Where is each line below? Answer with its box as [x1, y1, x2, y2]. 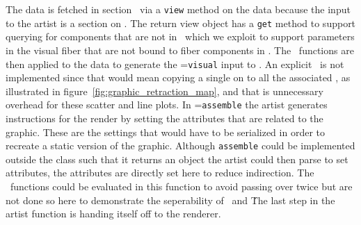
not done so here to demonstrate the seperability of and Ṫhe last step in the [6, 192, 335, 207]
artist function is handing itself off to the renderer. [6, 206, 221, 221]
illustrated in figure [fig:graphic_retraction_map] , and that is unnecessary [6, 83, 323, 98]
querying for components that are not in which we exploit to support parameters [6, 29, 355, 44]
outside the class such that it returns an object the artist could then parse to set [6, 151, 348, 166]
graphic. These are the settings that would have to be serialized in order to [6, 124, 325, 139]
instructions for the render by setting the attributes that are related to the [6, 111, 323, 125]
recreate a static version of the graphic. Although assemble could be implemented [6, 138, 355, 153]
